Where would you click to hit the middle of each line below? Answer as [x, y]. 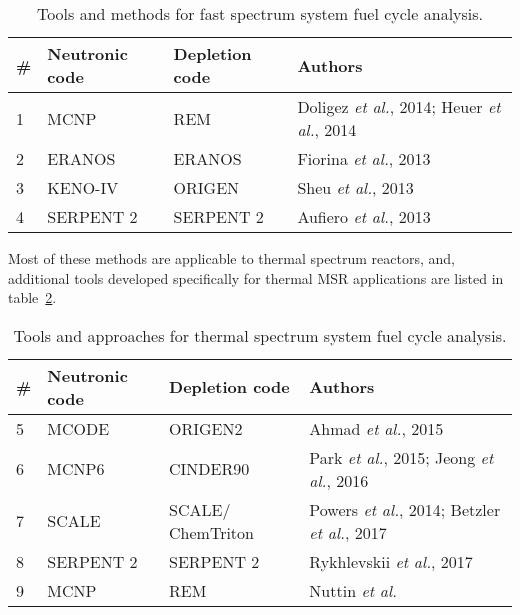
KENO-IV [83, 187]
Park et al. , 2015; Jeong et [401, 457]
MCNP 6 [76, 469]
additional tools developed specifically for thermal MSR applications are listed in [256, 277]
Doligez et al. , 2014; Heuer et [399, 106]
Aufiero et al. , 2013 [364, 216]
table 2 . [32, 297]
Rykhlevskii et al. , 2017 [391, 561]
